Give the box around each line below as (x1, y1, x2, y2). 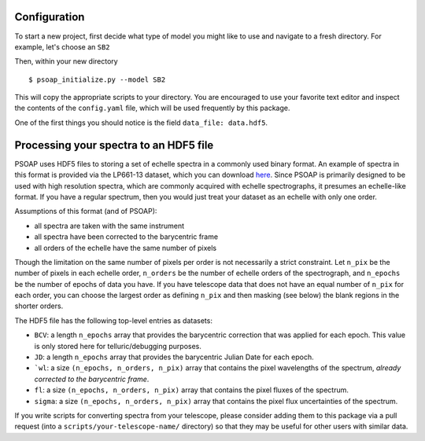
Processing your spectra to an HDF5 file (14, 138, 214, 152)
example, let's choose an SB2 (14, 42, 110, 51)
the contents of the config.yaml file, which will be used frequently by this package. (14, 103, 290, 113)
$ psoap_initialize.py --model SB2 (28, 75, 166, 84)
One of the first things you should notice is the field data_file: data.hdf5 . (14, 118, 268, 127)
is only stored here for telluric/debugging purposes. (34, 341, 202, 351)
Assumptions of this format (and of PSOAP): (14, 207, 157, 216)
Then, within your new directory (14, 57, 118, 66)
